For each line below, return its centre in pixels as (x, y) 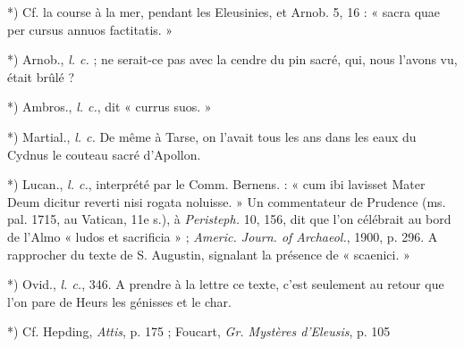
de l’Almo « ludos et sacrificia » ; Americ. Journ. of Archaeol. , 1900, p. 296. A (223, 236)
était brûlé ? (41, 76)
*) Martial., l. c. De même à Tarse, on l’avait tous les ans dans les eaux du (212, 136)
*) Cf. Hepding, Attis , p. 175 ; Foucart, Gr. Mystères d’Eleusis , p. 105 (199, 331)
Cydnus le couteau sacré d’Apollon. (104, 154)
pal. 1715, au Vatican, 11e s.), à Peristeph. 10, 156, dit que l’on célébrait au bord (229, 219)
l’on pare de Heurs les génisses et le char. (119, 301)
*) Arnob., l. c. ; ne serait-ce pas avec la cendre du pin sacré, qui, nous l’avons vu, (232, 59)
